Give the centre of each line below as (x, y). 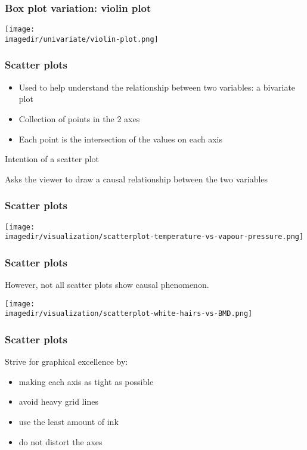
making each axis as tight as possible (86, 381)
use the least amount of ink (69, 421)
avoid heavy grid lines (58, 401)
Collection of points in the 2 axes (79, 118)
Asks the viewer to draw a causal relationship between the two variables (137, 179)
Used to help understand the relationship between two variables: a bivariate (157, 87)
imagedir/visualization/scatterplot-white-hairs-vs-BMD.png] (129, 314)
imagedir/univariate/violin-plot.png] (82, 39)
